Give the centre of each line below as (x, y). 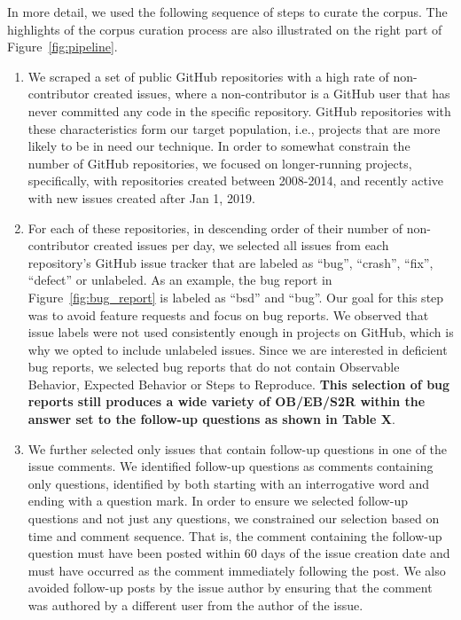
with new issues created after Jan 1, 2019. (141, 197)
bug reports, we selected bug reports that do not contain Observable (214, 367)
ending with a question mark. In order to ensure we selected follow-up (218, 501)
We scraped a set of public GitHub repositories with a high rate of (208, 76)
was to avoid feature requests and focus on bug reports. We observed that (228, 314)
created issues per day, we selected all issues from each (241, 245)
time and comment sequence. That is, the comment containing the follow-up (235, 535)
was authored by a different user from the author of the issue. (195, 605)
